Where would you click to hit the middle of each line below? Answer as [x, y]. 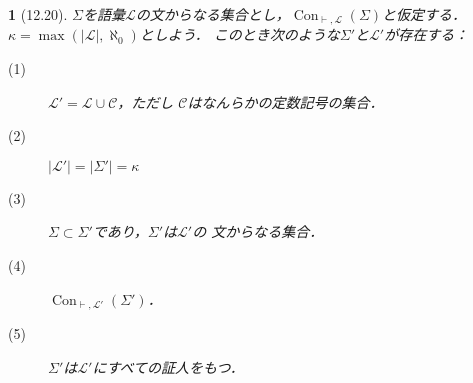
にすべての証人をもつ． [168, 366]
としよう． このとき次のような [239, 34]
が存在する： [426, 34]
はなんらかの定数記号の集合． [285, 101]
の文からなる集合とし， [212, 14]
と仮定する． [424, 14]
